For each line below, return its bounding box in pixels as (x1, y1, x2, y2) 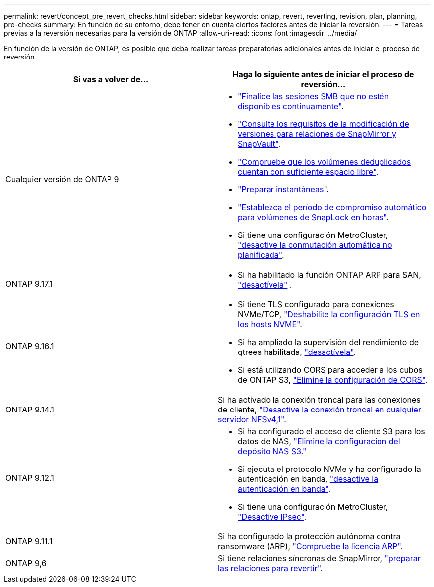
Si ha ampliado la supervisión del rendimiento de (238, 337, 419, 347)
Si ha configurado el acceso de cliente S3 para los (238, 426, 425, 436)
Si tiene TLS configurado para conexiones (238, 299, 394, 309)
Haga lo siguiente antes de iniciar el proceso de (232, 69, 414, 79)
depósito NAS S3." (238, 446, 307, 456)
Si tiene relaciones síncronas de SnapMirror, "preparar (218, 553, 421, 563)
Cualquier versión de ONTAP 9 (5, 175, 119, 184)
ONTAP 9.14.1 (5, 405, 54, 414)
